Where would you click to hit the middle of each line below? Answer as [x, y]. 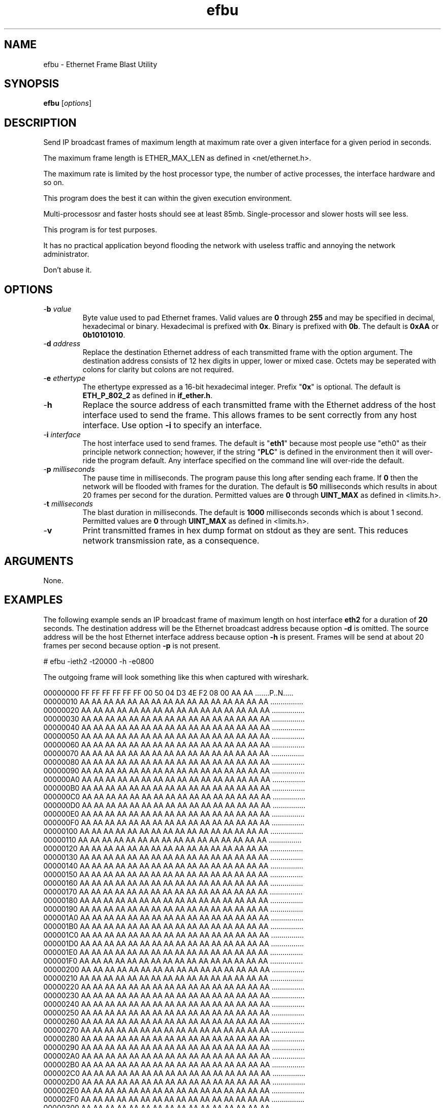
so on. [54, 183]
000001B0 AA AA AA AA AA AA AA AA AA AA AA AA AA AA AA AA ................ [173, 926]
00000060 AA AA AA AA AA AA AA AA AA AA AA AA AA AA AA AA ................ [174, 744]
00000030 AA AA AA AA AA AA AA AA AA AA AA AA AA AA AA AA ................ [174, 718]
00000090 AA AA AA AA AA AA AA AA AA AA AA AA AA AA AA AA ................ [174, 770]
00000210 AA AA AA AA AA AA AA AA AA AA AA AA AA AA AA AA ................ [173, 978]
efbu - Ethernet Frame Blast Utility [100, 64]
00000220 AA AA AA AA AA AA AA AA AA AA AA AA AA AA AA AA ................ [174, 986]
